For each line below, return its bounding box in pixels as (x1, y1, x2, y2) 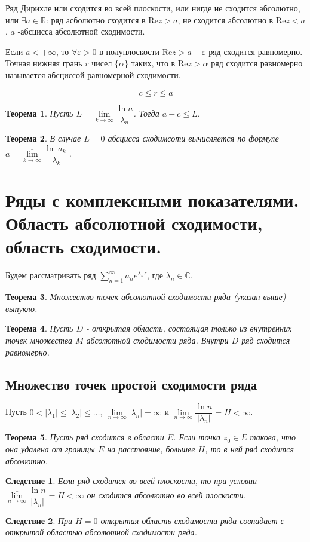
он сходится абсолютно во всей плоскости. (87, 489, 246, 501)
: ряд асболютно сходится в (45, 13, 146, 26)
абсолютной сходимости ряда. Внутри (86, 333, 229, 346)
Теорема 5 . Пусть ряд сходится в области (5, 431, 164, 443)
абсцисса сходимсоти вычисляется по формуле (108, 132, 279, 145)
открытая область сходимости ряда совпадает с (100, 514, 284, 526)
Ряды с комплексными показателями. (5, 188, 299, 212)
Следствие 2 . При (5, 514, 73, 526)
